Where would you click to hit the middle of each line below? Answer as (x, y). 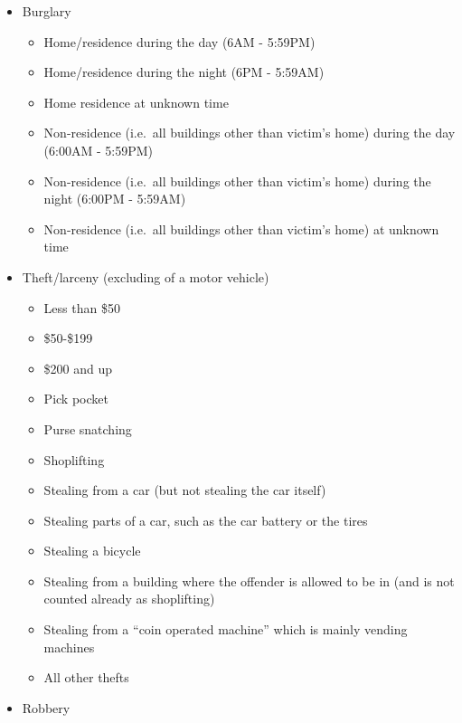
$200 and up (78, 368)
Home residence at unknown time (136, 102)
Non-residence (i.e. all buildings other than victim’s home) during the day (250, 133)
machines (69, 647)
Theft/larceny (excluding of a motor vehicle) (146, 276)
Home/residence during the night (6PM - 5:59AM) (184, 72)
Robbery (46, 707)
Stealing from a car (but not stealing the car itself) (185, 490)
